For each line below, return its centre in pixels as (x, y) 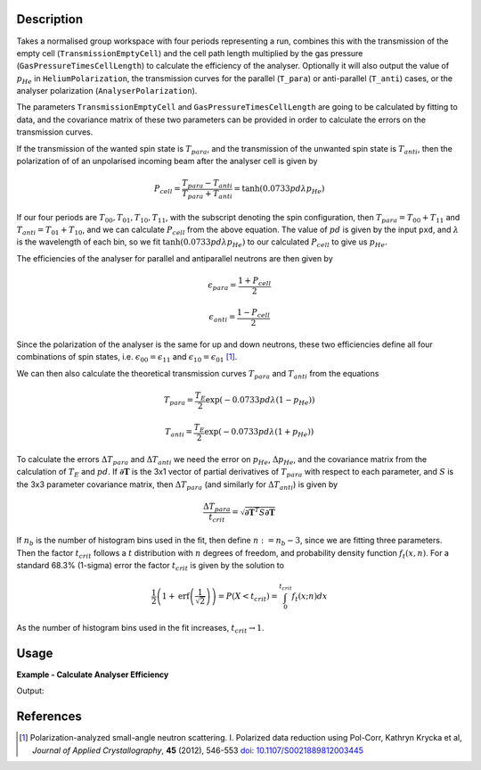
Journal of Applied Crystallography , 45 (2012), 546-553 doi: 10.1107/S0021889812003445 (198, 750)
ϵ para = (222, 286)
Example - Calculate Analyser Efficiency (93, 675)
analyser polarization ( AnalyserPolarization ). (107, 91)
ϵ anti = (222, 319)
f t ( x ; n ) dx (310, 598)
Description (50, 19)
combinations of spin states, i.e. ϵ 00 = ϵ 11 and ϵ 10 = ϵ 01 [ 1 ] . (127, 358)
